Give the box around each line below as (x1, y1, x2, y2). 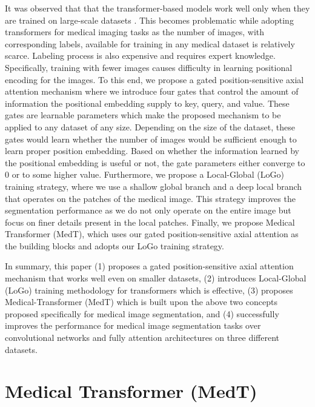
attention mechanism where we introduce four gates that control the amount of (5, 85, 299, 98)
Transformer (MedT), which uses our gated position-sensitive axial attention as (5, 227, 299, 240)
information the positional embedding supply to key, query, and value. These (5, 96, 290, 109)
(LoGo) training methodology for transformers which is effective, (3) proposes (5, 283, 293, 296)
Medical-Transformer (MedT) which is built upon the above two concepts (5, 295, 277, 308)
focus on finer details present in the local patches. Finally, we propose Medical (5, 215, 295, 228)
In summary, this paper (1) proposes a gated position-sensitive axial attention (5, 260, 294, 272)
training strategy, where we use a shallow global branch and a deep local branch (5, 180, 302, 192)
